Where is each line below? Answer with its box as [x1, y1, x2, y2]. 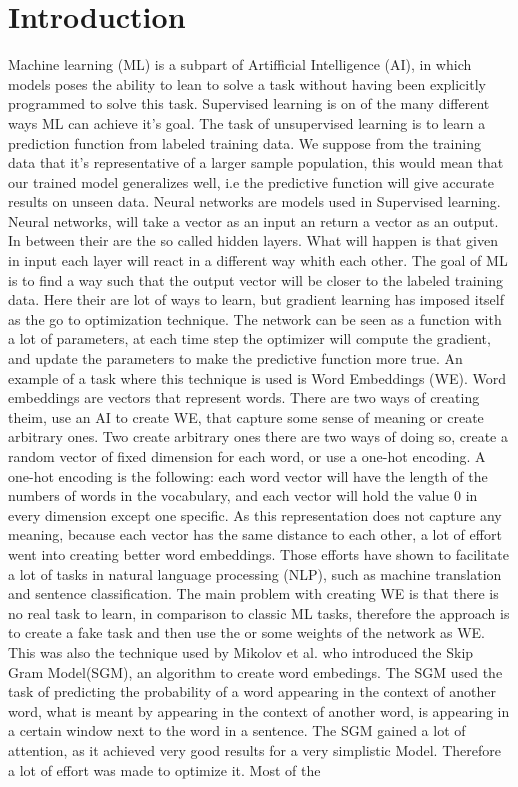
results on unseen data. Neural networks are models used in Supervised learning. [8, 191, 501, 212]
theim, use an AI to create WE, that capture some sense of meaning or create [8, 406, 484, 427]
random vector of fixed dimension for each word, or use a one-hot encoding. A [8, 446, 486, 466]
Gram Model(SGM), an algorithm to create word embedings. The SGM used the [8, 661, 503, 682]
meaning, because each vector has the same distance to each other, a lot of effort [8, 524, 502, 545]
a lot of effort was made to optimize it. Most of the [8, 759, 321, 780]
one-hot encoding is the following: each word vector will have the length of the [8, 465, 488, 486]
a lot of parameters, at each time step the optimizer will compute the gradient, [8, 328, 491, 349]
